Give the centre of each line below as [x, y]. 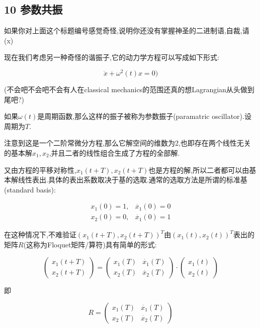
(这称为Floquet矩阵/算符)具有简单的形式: [90, 245]
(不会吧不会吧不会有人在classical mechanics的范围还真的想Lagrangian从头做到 [129, 89]
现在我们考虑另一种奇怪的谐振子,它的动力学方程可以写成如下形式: [112, 57]
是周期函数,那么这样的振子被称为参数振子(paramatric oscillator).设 [144, 116]
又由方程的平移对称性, [40, 170]
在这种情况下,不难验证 [40, 235]
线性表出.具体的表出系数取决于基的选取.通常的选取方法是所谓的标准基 [133, 180]
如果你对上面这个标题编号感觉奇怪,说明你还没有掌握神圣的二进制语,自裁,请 [127, 30]
